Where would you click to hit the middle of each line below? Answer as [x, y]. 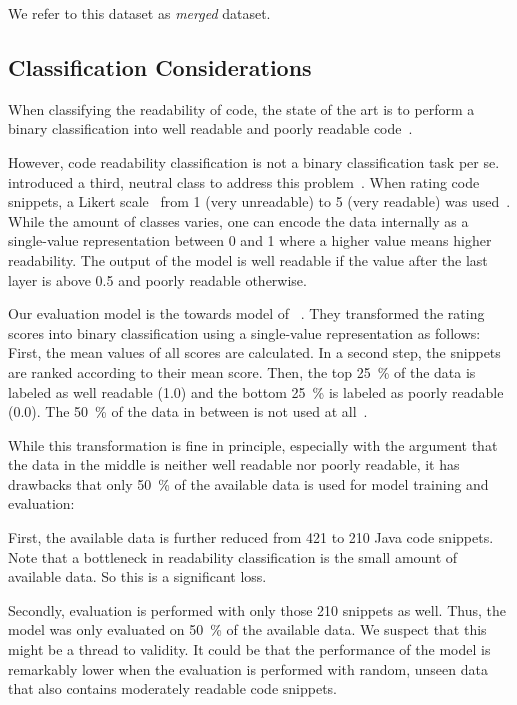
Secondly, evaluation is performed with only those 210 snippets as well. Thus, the [257, 609]
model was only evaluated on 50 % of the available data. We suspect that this [247, 629]
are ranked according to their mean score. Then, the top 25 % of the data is [242, 371]
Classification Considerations [160, 66]
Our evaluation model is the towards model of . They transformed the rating [246, 313]
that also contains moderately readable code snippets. [172, 688]
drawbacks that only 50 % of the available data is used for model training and [248, 483]
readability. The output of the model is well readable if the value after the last [248, 259]
